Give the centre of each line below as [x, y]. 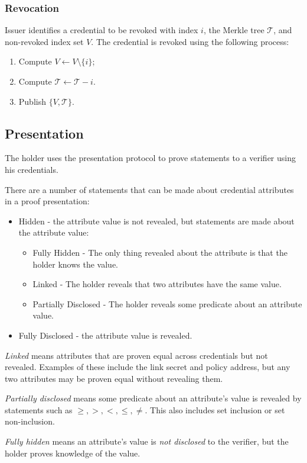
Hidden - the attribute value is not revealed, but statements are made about [156, 221]
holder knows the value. [75, 264]
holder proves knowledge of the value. [73, 453]
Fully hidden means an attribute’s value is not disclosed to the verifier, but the [147, 441]
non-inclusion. [30, 421]
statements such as [39, 409]
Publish [32, 101]
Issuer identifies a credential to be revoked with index [102, 30]
